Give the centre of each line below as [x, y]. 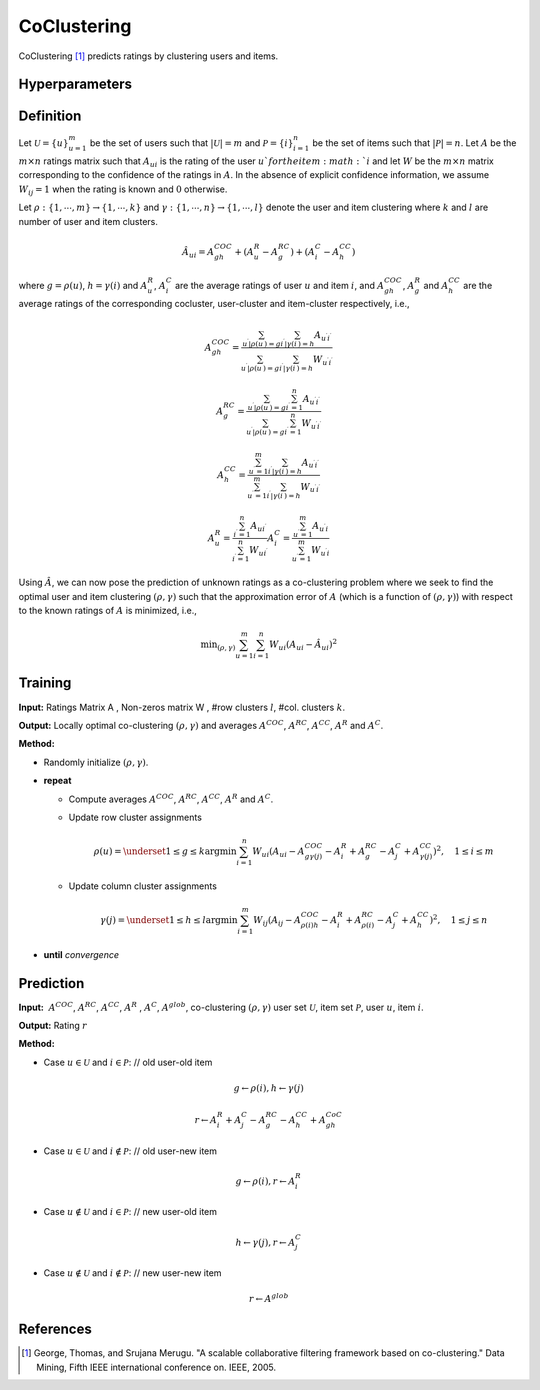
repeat [57, 781]
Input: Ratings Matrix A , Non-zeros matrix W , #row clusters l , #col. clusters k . [182, 707]
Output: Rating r [52, 1026]
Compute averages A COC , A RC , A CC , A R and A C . [171, 798]
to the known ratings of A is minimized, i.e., [107, 610]
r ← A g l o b [268, 1298]
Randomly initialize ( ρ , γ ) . [96, 762]
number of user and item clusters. [88, 221]
